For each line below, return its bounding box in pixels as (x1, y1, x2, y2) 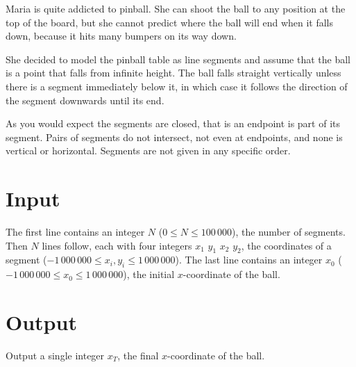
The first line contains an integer (6, 225, 145, 239)
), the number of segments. (232, 225, 346, 239)
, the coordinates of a (241, 238, 332, 252)
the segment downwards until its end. (6, 92, 164, 107)
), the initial (123, 267, 175, 282)
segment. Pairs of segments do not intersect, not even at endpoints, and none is (6, 129, 343, 144)
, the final (117, 348, 159, 362)
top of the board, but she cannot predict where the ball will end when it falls (6, 15, 334, 29)
